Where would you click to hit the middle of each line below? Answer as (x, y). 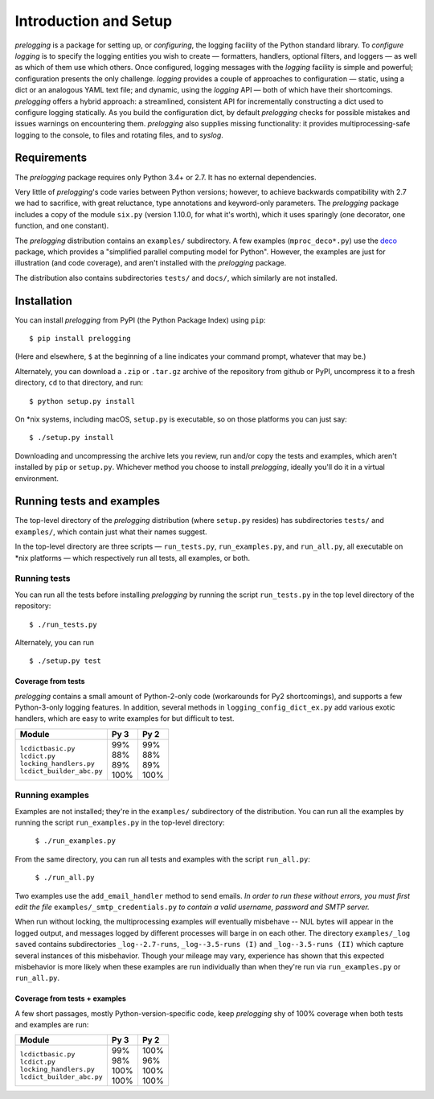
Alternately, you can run (55, 642)
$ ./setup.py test (66, 661)
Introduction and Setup (94, 21)
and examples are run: (52, 1025)
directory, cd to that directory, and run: (79, 383)
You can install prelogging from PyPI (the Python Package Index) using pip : (140, 320)
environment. (37, 478)
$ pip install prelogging (80, 338)
